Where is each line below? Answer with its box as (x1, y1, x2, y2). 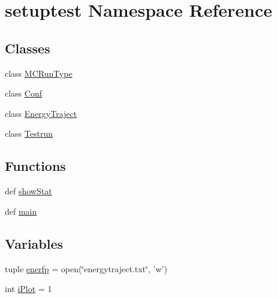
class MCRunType (5, 67, 73, 79)
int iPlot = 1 (5, 282, 52, 295)
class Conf (5, 87, 42, 100)
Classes (5, 38, 50, 57)
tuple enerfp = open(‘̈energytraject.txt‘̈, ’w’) (5, 262, 167, 275)
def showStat (5, 185, 52, 197)
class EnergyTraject (5, 107, 77, 119)
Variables (5, 234, 64, 252)
